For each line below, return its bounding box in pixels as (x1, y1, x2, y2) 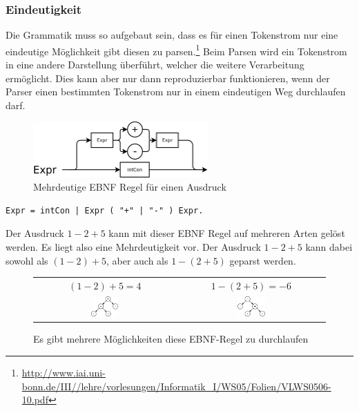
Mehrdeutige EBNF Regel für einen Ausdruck (33, 180, 226, 194)
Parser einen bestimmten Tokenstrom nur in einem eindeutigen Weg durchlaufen (6, 84, 346, 99)
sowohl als (6, 253, 48, 267)
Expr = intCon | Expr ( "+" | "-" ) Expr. (6, 205, 204, 216)
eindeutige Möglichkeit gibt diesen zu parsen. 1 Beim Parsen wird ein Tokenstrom (6, 41, 347, 58)
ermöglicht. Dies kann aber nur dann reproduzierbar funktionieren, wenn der (6, 70, 330, 85)
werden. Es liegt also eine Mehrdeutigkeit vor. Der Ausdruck (6, 240, 261, 254)
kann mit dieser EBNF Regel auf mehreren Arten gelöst (108, 226, 345, 240)
